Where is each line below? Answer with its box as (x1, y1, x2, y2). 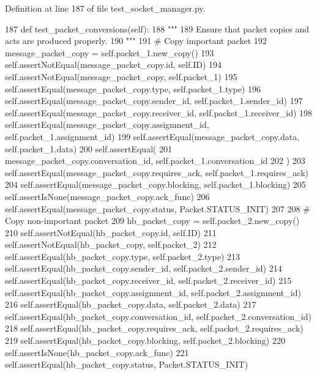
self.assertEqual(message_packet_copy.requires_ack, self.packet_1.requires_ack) (5, 166, 309, 179)
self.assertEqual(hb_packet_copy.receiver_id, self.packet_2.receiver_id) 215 (5, 274, 292, 287)
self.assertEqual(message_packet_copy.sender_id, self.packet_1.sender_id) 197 (5, 94, 303, 107)
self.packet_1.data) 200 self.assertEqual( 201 (5, 142, 173, 155)
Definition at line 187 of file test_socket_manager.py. (5, 2, 206, 14)
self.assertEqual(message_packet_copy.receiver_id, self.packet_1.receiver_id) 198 (5, 106, 313, 119)
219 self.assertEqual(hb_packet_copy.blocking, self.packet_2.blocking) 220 (5, 334, 285, 347)
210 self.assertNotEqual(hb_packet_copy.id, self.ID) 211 (5, 226, 217, 239)
